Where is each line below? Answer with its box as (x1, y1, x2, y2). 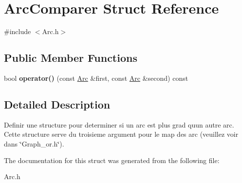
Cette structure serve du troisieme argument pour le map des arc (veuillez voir (4, 129, 239, 139)
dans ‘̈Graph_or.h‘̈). (4, 138, 64, 148)
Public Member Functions (4, 50, 137, 65)
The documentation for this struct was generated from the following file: (4, 155, 220, 165)
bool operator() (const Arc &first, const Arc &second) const (4, 73, 188, 83)
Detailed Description (4, 96, 111, 111)
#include (4, 26, 31, 37)
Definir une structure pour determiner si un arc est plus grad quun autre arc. (4, 119, 234, 129)
